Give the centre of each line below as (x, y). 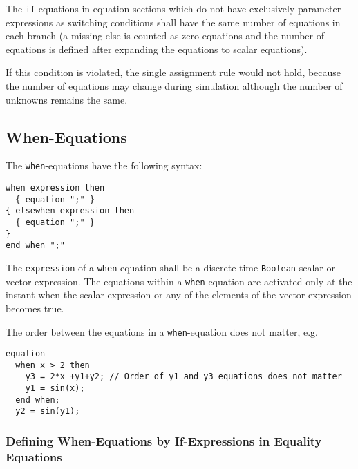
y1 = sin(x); (55, 389)
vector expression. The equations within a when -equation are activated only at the (179, 281)
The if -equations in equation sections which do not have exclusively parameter (173, 8)
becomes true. (35, 308)
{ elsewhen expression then (70, 211)
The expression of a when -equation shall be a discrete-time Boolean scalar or (170, 268)
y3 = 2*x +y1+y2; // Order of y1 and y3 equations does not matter (183, 377)
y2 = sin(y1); (48, 411)
